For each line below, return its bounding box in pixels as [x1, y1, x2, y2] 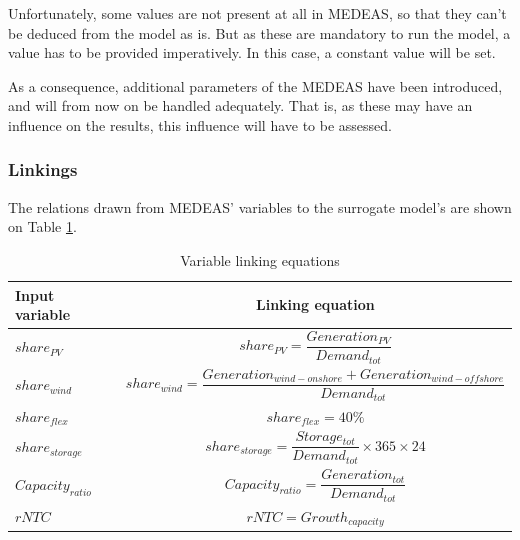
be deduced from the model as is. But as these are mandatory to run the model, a [8, 22, 511, 43]
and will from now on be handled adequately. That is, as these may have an [8, 95, 473, 116]
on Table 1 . [8, 216, 77, 237]
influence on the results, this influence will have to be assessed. [8, 114, 392, 135]
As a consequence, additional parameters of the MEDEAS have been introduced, [8, 75, 503, 96]
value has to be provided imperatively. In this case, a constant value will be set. [8, 42, 496, 63]
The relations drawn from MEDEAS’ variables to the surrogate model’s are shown [8, 196, 512, 217]
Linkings [8, 157, 78, 182]
